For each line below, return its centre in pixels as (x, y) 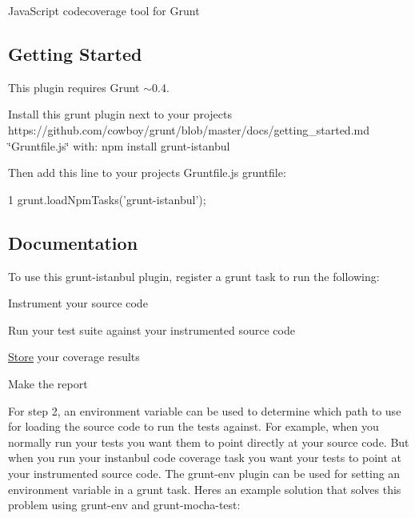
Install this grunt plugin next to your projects (120, 114)
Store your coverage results (74, 357)
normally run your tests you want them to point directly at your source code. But (209, 442)
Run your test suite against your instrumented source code (152, 329)
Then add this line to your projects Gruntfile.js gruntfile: (147, 173)
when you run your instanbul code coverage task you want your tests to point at (205, 458)
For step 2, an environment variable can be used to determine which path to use (205, 410)
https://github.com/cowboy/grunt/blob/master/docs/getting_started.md (189, 129)
